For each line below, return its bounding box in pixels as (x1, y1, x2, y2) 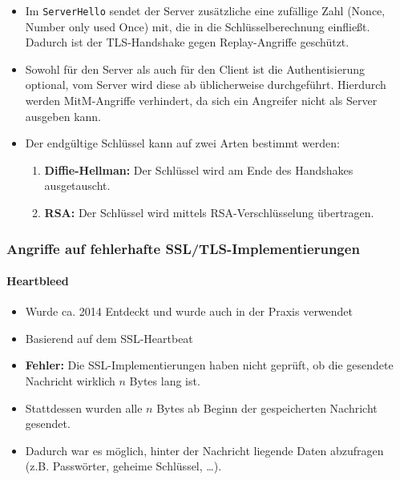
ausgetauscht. (44, 177, 111, 194)
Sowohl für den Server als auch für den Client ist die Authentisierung (25, 60, 365, 77)
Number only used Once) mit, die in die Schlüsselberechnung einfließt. (25, 18, 370, 34)
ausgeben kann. (25, 107, 102, 124)
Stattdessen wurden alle (25, 399, 143, 416)
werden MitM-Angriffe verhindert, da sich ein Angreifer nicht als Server (25, 92, 378, 109)
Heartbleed (6, 272, 69, 289)
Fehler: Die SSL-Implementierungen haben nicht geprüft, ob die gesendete (25, 357, 394, 373)
